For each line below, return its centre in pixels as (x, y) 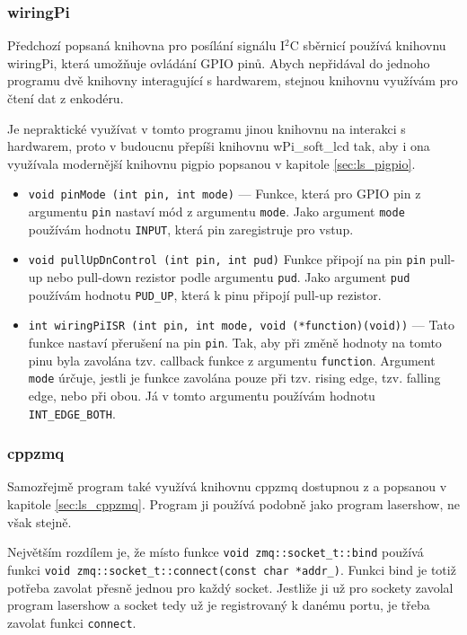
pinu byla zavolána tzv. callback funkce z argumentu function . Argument (232, 360)
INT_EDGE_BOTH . (72, 413)
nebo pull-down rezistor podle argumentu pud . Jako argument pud (229, 277)
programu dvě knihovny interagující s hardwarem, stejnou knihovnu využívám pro (233, 80)
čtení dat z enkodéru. (66, 98)
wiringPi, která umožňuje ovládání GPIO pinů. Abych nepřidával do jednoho (219, 62)
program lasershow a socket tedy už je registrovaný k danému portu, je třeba (219, 605)
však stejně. (40, 521)
